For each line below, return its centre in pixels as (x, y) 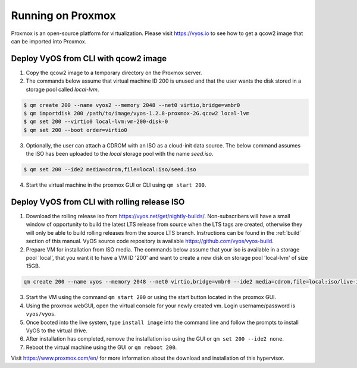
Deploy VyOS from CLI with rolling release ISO (98, 202)
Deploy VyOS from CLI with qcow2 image (89, 59)
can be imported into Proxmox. (49, 41)
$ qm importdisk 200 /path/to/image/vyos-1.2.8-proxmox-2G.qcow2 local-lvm (137, 113)
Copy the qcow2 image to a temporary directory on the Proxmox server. (114, 73)
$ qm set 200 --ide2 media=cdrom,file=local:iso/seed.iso (110, 170)
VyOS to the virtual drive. (57, 331)
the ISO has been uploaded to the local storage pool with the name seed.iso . (120, 154)
